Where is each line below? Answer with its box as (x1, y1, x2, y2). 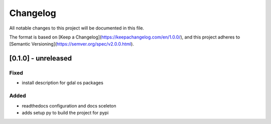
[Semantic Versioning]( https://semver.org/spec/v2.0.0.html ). (9, 41, 134, 47)
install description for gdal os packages (22, 80, 104, 86)
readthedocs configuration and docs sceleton (22, 102, 116, 108)
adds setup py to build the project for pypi (22, 110, 109, 116)
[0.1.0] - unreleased (9, 54, 72, 62)
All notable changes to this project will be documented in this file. (9, 25, 145, 31)
